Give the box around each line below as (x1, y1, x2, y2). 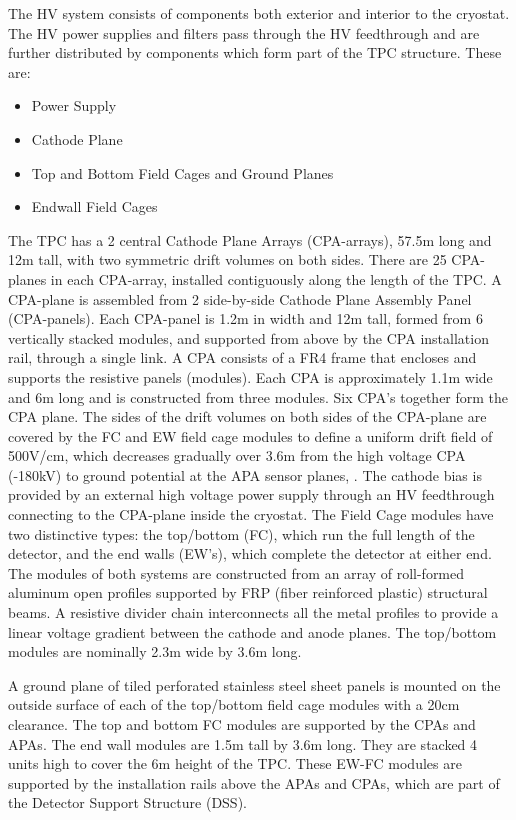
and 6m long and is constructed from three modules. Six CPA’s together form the (8, 386, 509, 407)
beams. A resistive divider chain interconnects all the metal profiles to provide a (8, 602, 499, 623)
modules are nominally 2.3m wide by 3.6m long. (8, 641, 302, 662)
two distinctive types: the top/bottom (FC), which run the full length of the (8, 523, 475, 544)
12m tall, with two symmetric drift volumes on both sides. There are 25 (8, 249, 447, 270)
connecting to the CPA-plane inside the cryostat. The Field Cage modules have (8, 504, 494, 525)
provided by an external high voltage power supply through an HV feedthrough (8, 484, 495, 505)
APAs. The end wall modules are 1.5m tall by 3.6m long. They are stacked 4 (8, 733, 478, 754)
